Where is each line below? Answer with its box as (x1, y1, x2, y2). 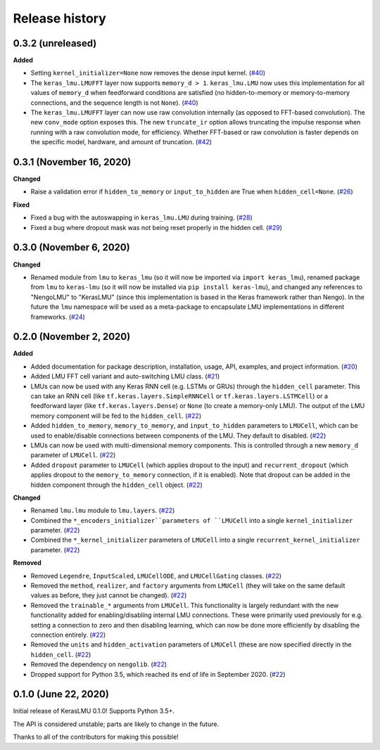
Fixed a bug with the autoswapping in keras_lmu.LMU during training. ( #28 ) (30, 213, 253, 222)
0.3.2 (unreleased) (13, 37, 97, 49)
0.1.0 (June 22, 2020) (13, 688, 109, 700)
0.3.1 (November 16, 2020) (13, 156, 132, 168)
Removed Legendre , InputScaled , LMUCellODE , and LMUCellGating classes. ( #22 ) (30, 571, 281, 580)
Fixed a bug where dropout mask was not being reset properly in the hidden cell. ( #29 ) (30, 223, 283, 231)
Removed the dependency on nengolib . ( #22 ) (30, 660, 167, 668)
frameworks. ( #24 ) (30, 312, 86, 321)
